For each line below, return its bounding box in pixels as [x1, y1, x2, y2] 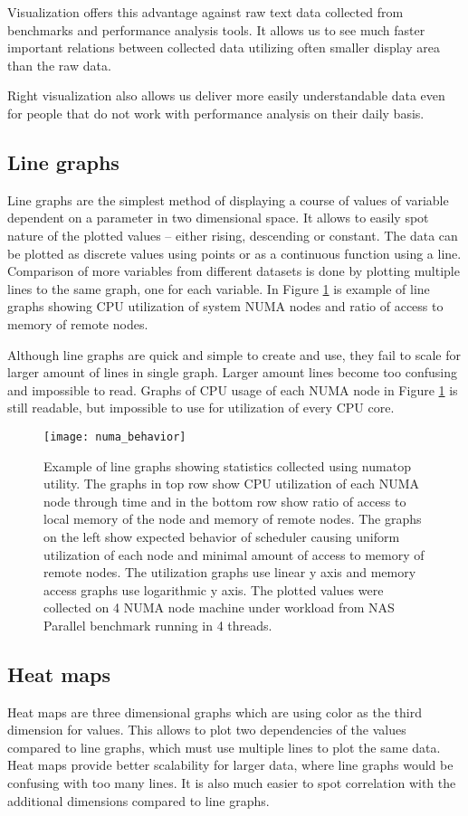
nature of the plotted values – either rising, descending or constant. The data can [7, 225, 458, 244]
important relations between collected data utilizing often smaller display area [7, 38, 440, 57]
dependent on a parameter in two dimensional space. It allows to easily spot [7, 208, 429, 227]
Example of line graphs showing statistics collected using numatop [43, 456, 411, 475]
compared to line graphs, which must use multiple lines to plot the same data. [7, 737, 441, 756]
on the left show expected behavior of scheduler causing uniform [43, 527, 400, 546]
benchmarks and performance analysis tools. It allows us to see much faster [7, 20, 425, 39]
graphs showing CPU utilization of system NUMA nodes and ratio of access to [7, 297, 444, 316]
